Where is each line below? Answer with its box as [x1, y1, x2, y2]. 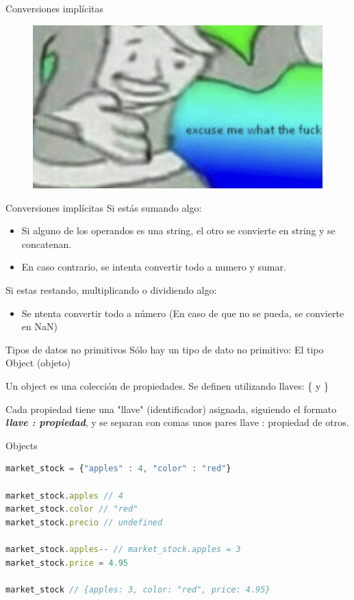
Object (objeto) [5, 355, 71, 370]
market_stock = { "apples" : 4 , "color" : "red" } [5, 464, 231, 474]
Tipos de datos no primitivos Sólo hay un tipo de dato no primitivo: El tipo [5, 342, 324, 356]
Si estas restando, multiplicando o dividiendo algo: [5, 283, 217, 297]
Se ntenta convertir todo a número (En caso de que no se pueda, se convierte [21, 305, 344, 320]
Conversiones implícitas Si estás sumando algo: [5, 200, 202, 214]
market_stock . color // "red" [5, 504, 138, 514]
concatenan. [21, 236, 72, 251]
